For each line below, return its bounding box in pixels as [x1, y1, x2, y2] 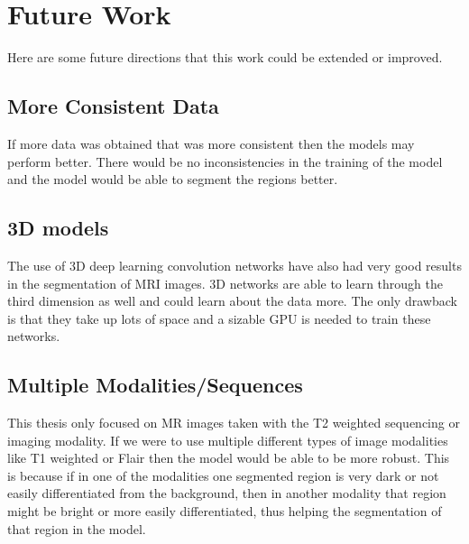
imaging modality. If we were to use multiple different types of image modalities [7, 430, 448, 449]
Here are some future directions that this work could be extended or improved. [7, 48, 443, 67]
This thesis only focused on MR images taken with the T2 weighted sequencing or [7, 413, 460, 432]
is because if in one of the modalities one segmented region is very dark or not [7, 466, 439, 484]
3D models [7, 214, 109, 242]
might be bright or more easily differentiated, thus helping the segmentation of [7, 502, 442, 521]
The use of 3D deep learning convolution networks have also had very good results [7, 255, 462, 274]
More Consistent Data [7, 92, 219, 120]
